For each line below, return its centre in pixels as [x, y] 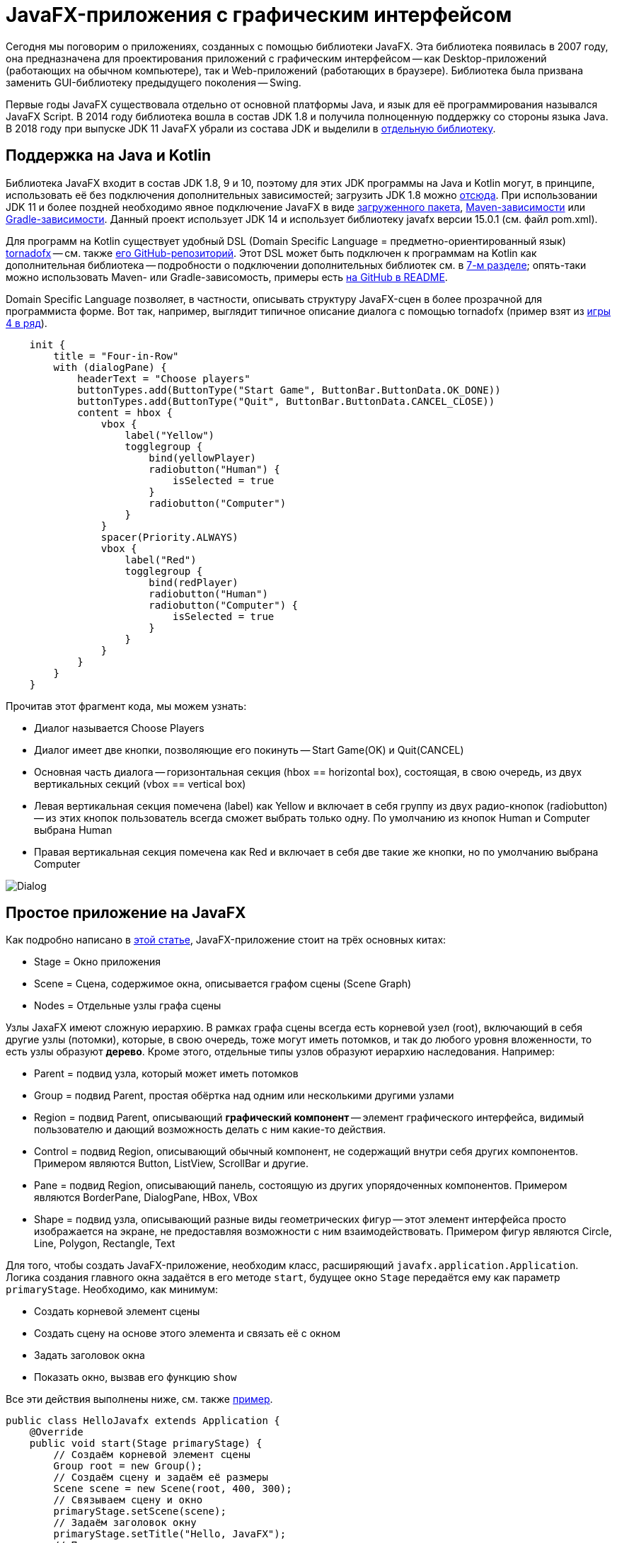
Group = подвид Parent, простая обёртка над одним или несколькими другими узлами [244, 1096]
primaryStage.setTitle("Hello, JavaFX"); [170, 1534]
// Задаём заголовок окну [125, 1523]
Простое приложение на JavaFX [126, 913]
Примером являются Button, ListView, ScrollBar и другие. [171, 1164]
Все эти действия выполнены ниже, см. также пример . [139, 1399]
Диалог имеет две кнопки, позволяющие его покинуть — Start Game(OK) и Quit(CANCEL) [249, 750]
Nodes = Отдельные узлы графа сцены [128, 1006]
